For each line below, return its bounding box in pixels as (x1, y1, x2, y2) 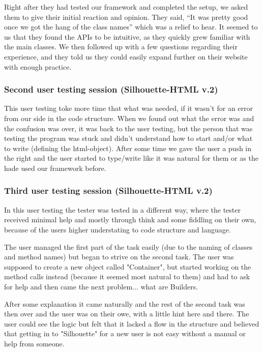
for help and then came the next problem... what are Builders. (4, 281, 198, 291)
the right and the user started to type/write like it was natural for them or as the (4, 153, 258, 163)
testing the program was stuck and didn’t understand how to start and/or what (4, 133, 253, 143)
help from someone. (4, 338, 65, 348)
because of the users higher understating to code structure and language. (4, 224, 231, 234)
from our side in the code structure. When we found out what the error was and (4, 112, 254, 123)
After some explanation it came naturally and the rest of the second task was (4, 298, 245, 309)
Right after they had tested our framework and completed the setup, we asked (4, 2, 248, 12)
